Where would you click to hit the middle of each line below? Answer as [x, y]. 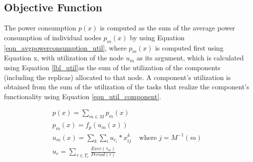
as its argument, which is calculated [190, 58]
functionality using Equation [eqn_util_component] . [83, 96]
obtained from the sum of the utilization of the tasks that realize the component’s [127, 87]
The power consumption [40, 28]
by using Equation [157, 37]
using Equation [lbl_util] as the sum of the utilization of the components [112, 67]
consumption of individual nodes [53, 37]
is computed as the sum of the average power [168, 28]
